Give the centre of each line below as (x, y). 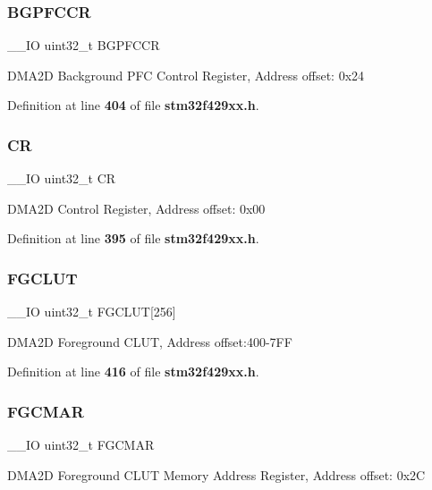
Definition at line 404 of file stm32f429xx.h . (133, 105)
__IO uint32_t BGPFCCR (84, 45)
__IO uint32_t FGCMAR (81, 445)
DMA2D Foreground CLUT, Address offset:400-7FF (150, 341)
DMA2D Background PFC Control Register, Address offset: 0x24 (186, 75)
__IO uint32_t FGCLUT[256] (92, 312)
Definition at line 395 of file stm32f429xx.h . (133, 238)
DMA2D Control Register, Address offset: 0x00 (136, 208)
